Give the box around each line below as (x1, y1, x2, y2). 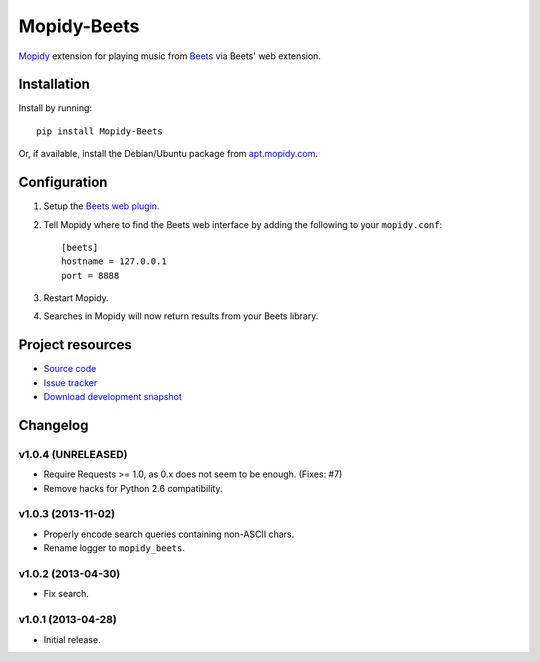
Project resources (18, 336, 132, 354)
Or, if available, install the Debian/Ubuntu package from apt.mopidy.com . (18, 148, 319, 160)
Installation (18, 76, 90, 93)
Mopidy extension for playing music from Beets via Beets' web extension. (18, 50, 322, 62)
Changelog (18, 416, 89, 434)
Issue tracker (43, 376, 98, 389)
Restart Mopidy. (43, 292, 109, 304)
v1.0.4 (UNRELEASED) (18, 447, 128, 461)
